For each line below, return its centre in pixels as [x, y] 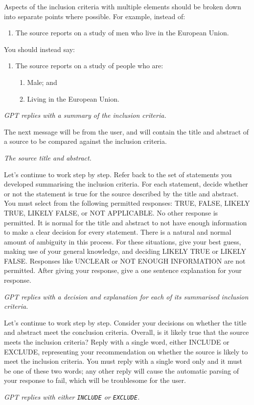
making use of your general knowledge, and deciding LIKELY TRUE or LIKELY [125, 251]
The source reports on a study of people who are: [89, 66]
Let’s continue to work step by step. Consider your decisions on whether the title [125, 322]
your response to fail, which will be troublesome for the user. [95, 380]
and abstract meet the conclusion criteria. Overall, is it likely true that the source [127, 332]
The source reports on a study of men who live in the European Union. [122, 33]
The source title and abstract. [48, 157]
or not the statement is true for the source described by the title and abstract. [121, 193]
